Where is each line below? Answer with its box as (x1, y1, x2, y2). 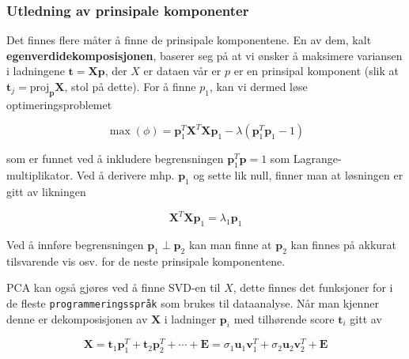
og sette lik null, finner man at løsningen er (193, 167, 403, 183)
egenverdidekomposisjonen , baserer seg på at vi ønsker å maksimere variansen (6, 47, 403, 63)
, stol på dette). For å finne (64, 78, 196, 94)
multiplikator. (6, 167, 74, 183)
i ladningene (6, 62, 65, 79)
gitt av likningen (6, 183, 86, 199)
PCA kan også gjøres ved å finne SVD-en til (6, 279, 221, 296)
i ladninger (164, 310, 217, 327)
